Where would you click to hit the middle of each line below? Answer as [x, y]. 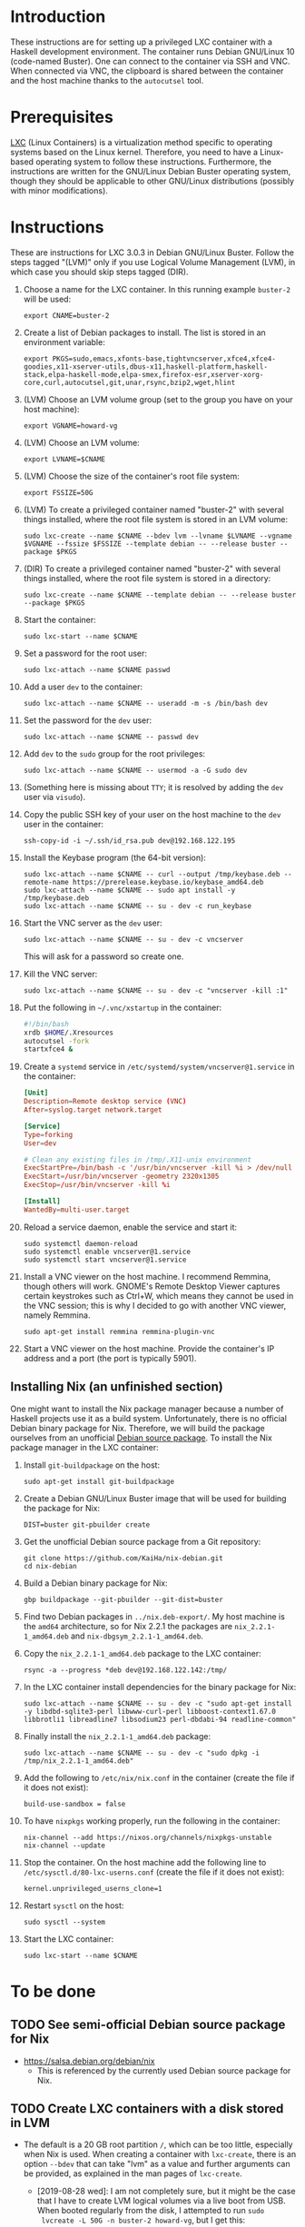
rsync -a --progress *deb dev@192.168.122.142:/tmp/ [125, 1670]
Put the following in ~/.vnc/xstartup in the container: [123, 1007]
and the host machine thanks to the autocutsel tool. [107, 80]
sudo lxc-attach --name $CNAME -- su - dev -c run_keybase [138, 906]
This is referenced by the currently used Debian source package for [164, 2070]
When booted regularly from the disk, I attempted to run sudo [151, 2211]
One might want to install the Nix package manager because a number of [147, 1409]
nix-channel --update [64, 1846]
